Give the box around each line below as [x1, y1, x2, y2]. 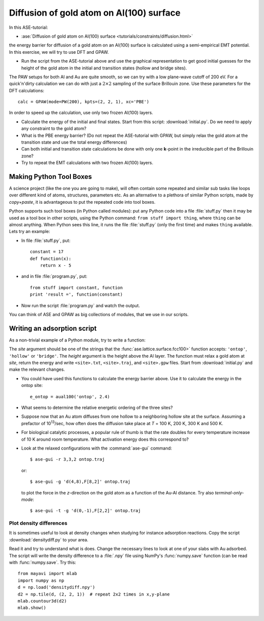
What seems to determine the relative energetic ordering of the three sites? [21, 405, 173, 410]
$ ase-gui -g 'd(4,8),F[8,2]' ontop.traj [30, 479, 131, 485]
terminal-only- [215, 490, 244, 495]
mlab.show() [18, 605, 46, 611]
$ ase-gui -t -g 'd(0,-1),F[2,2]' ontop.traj [30, 508, 141, 514]
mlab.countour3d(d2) [18, 598, 67, 603]
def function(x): [30, 256, 71, 261]
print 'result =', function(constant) [30, 292, 123, 298]
